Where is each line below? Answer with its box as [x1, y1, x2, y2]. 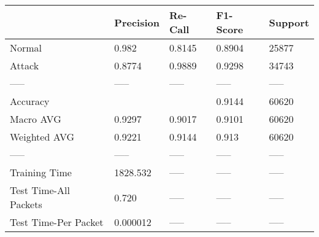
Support [269, 15, 309, 29]
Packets [10, 197, 42, 211]
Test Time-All [10, 183, 70, 197]
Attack [10, 58, 39, 72]
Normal [10, 41, 42, 55]
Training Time [10, 165, 72, 179]
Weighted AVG [10, 130, 75, 144]
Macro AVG [10, 112, 61, 126]
